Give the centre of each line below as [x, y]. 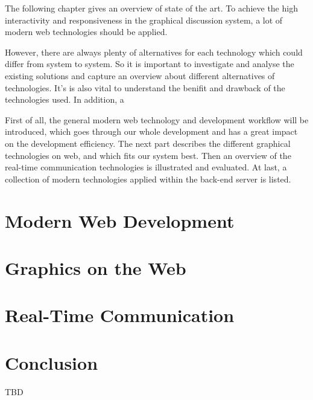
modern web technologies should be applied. [86, 32]
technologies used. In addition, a [65, 99]
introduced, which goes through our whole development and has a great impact [151, 131]
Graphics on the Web [96, 267]
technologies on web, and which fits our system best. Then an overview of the [148, 155]
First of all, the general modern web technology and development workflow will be [157, 119]
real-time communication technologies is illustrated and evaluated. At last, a [146, 167]
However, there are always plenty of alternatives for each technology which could [154, 52]
